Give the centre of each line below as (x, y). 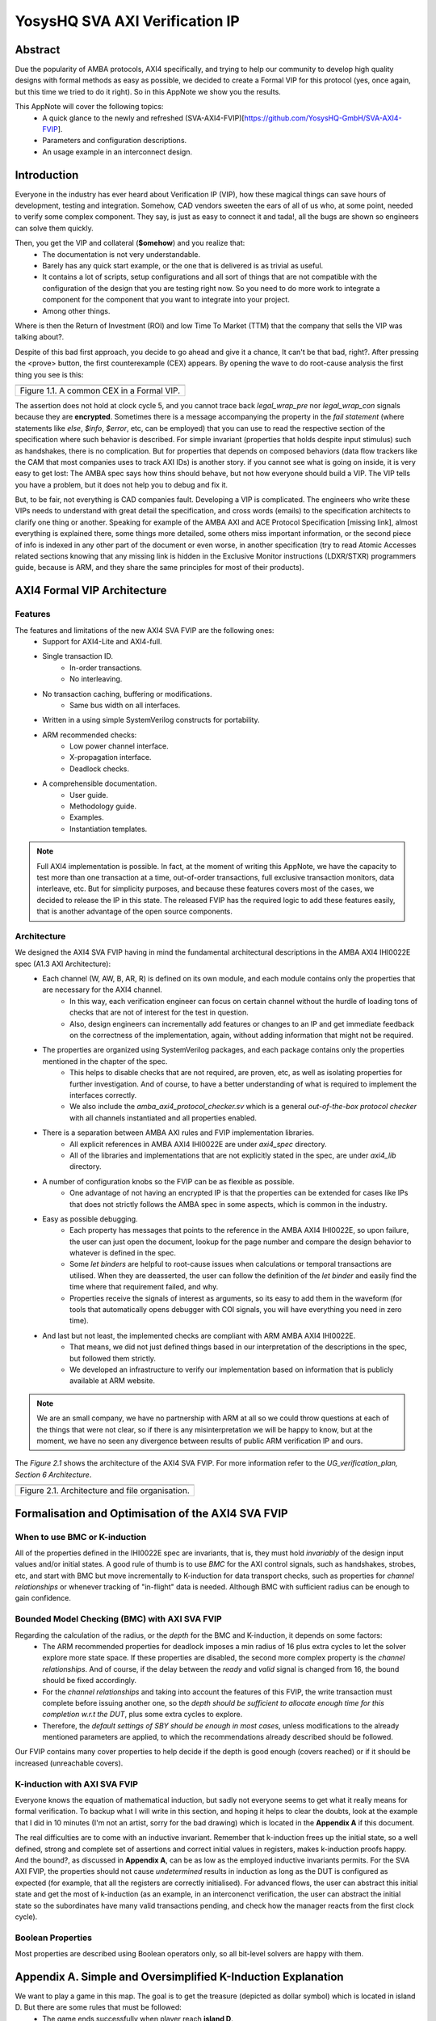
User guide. (89, 795)
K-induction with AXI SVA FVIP (77, 1784)
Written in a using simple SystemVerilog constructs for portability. (151, 720)
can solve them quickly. (55, 228)
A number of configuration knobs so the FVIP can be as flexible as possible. (168, 1181)
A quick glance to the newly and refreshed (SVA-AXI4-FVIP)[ (144, 118)
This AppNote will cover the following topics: (89, 107)
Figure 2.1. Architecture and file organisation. (105, 1491)
